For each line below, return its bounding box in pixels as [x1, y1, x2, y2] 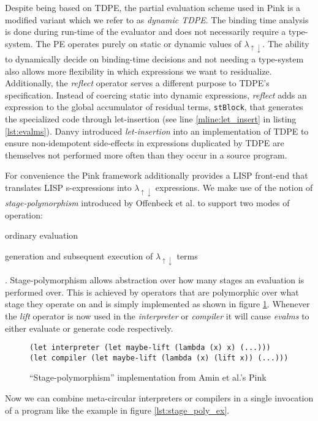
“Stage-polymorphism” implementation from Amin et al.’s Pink [29, 371, 267, 384]
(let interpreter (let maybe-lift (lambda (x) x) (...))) [29, 343, 271, 352]
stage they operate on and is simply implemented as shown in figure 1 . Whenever [5, 297, 310, 310]
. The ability [262, 37, 309, 50]
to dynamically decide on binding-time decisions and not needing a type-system [5, 52, 304, 65]
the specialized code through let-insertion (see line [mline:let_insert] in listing [5, 113, 297, 125]
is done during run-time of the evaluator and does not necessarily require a [5, 25, 286, 38]
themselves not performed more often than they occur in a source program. [5, 148, 287, 161]
